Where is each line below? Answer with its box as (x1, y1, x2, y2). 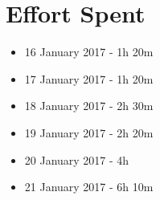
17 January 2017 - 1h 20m (24, 70, 154, 87)
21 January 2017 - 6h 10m (24, 178, 154, 195)
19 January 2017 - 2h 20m (24, 124, 154, 141)
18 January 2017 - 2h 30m (24, 97, 154, 114)
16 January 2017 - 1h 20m (24, 43, 154, 60)
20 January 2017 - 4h (24, 151, 129, 168)
